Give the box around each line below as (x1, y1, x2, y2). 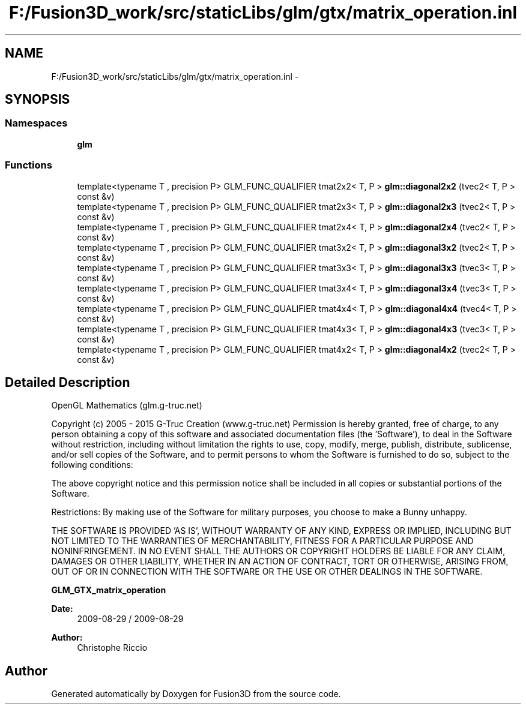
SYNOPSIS (5, 92, 70, 107)
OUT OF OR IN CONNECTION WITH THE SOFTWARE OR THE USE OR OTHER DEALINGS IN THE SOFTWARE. (51, 566, 483, 577)
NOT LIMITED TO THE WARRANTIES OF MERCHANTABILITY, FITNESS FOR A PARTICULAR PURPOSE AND (51, 536, 474, 546)
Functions (5, 159, 52, 172)
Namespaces (5, 117, 68, 130)
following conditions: (51, 459, 133, 470)
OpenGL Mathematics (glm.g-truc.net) (51, 400, 202, 411)
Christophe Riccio (77, 642, 148, 653)
